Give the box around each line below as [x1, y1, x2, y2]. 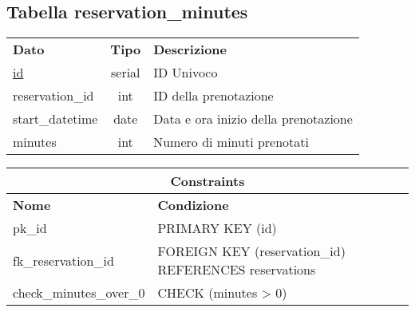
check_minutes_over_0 [13, 283, 145, 302]
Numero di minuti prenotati [153, 132, 309, 152]
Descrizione [153, 40, 227, 59]
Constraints [170, 172, 245, 191]
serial [110, 63, 140, 82]
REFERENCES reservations [157, 260, 316, 279]
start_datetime [13, 109, 98, 128]
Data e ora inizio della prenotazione [153, 109, 353, 128]
